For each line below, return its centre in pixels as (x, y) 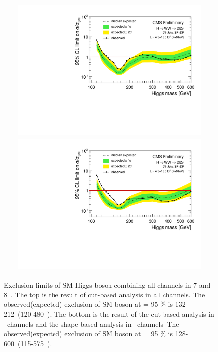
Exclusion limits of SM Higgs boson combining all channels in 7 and (107, 285)
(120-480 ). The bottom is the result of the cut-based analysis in (116, 314)
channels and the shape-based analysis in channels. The (93, 323)
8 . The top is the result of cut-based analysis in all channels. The (105, 294)
